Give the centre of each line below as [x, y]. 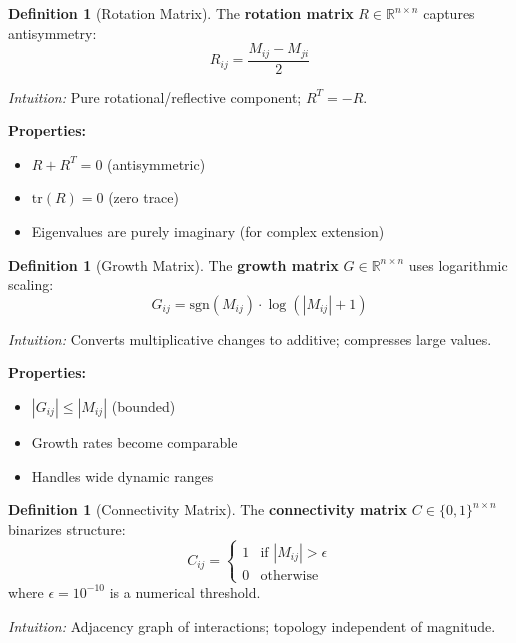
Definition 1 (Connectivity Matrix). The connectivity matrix [208, 509]
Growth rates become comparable [134, 442]
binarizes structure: [67, 528]
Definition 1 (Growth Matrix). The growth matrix [173, 264]
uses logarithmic [458, 264]
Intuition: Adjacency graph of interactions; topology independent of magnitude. [252, 625]
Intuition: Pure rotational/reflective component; [155, 96]
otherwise [289, 575]
